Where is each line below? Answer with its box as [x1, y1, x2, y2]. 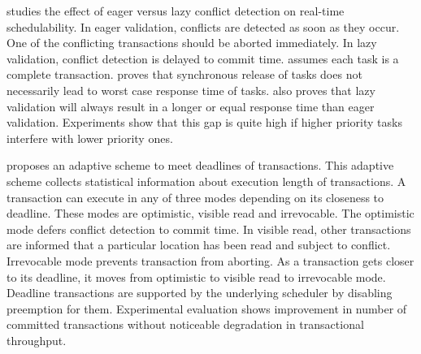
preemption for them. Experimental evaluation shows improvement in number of [7, 300, 407, 317]
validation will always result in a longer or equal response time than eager [7, 97, 375, 114]
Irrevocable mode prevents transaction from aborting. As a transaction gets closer [7, 252, 414, 269]
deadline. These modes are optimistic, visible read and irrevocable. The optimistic [7, 205, 414, 222]
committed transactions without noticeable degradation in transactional [7, 316, 364, 333]
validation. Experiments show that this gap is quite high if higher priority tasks [7, 114, 402, 131]
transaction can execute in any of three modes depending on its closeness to [7, 188, 384, 205]
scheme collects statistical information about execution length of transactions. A [7, 172, 406, 189]
